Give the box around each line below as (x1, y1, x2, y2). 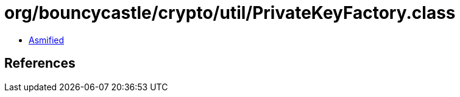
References (4, 56, 76, 71)
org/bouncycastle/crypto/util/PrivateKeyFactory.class (4, 2, 456, 23)
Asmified (29, 34, 65, 45)
